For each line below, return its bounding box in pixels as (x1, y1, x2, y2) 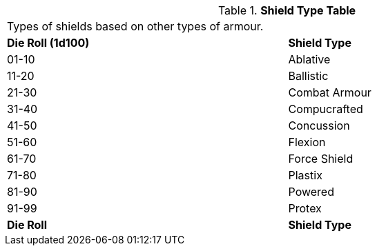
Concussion (288, 119, 350, 132)
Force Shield (288, 152, 354, 165)
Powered (288, 185, 334, 199)
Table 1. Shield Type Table (217, 3, 356, 17)
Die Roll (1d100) (7, 36, 90, 50)
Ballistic (288, 69, 329, 83)
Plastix (288, 168, 322, 182)
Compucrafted (288, 102, 363, 116)
